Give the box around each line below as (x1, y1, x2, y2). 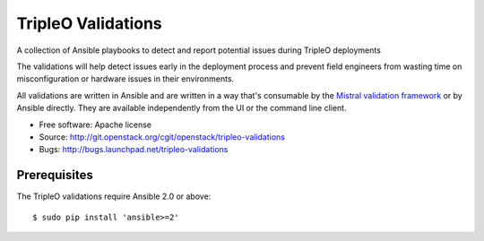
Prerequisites (16, 168, 93, 183)
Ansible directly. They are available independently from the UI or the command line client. (16, 103, 347, 114)
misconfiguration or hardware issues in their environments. (16, 73, 235, 84)
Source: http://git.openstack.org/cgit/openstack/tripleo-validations (39, 131, 286, 142)
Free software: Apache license (39, 119, 152, 130)
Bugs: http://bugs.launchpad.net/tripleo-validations (39, 144, 229, 155)
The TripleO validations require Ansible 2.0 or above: (16, 191, 212, 202)
